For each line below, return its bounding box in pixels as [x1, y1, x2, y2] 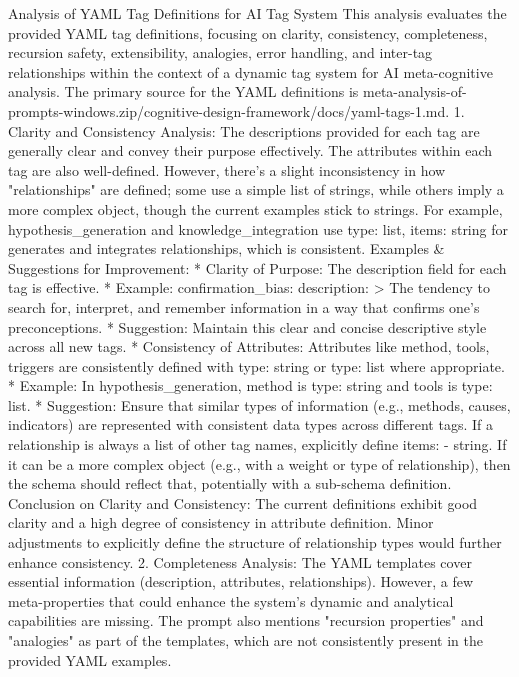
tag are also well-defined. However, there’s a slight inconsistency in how [8, 159, 446, 180]
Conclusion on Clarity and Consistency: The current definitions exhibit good [8, 492, 478, 513]
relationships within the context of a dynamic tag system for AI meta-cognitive [8, 61, 493, 82]
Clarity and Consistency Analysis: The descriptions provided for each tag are [8, 120, 480, 141]
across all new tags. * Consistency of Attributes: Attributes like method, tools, [8, 336, 490, 357]
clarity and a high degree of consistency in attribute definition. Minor [8, 512, 434, 533]
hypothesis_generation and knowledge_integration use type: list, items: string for [8, 218, 508, 239]
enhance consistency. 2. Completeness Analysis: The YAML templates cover [8, 551, 472, 572]
